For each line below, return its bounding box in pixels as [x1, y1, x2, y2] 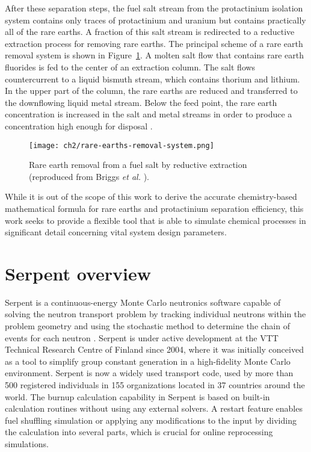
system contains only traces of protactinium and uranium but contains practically [5, 13, 306, 26]
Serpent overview [5, 261, 151, 285]
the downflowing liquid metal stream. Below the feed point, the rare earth [5, 96, 277, 108]
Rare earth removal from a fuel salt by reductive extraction [29, 158, 247, 171]
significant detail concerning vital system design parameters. [5, 226, 227, 238]
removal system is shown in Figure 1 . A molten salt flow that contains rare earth [5, 49, 304, 61]
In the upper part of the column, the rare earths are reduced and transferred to [5, 84, 298, 97]
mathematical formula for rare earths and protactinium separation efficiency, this [5, 202, 304, 214]
